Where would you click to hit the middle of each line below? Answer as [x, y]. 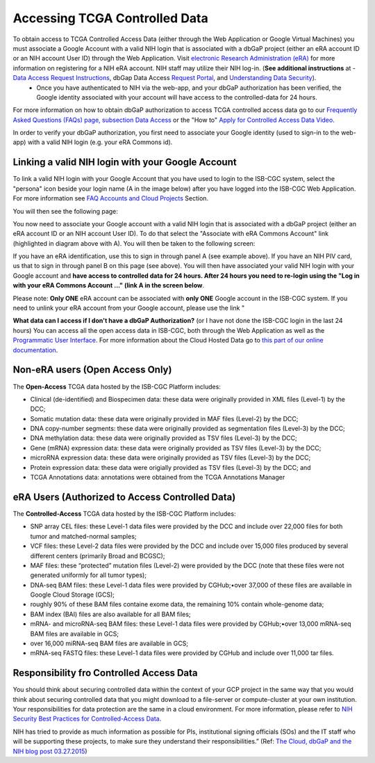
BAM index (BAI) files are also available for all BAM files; [110, 614]
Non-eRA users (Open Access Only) [92, 370]
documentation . [35, 350]
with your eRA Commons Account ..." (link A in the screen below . [109, 285]
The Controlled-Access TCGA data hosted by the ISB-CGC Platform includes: [124, 513]
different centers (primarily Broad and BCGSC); [98, 556]
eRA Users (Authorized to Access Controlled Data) [124, 497]
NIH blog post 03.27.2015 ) [50, 751]
